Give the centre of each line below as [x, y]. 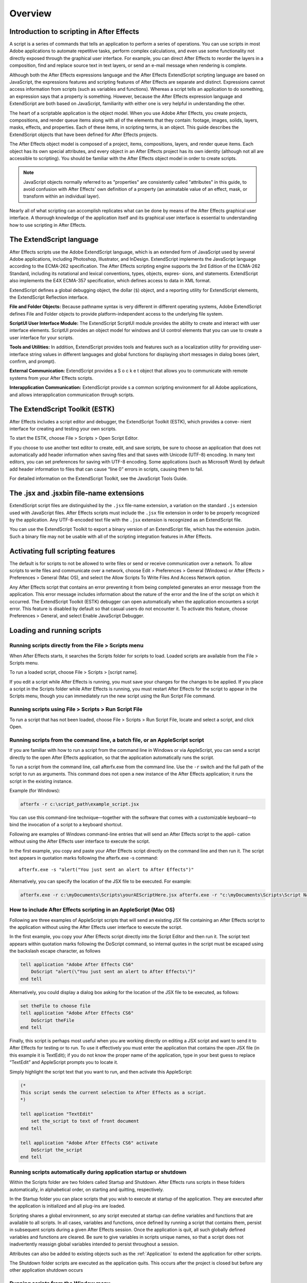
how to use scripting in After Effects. [48, 225]
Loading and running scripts [56, 630]
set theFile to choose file [55, 1006]
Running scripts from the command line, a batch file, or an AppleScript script [107, 740]
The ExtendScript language [54, 239]
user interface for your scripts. [42, 337]
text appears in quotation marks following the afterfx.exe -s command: [84, 858]
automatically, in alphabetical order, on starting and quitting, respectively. [87, 1189]
